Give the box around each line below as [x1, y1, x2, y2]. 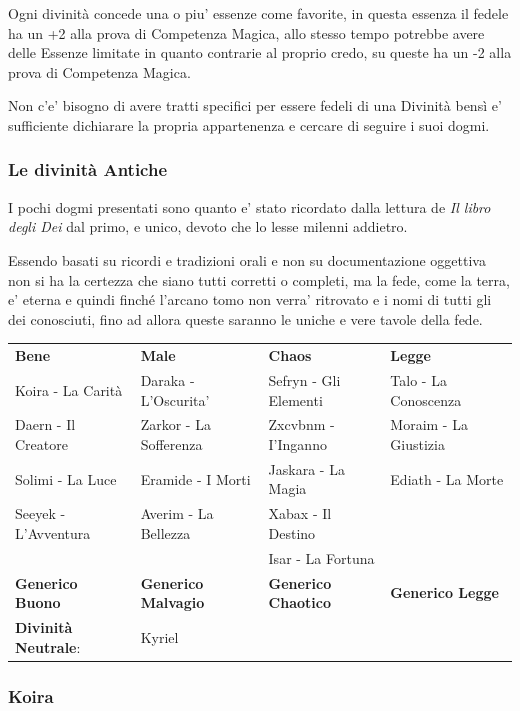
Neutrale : [15, 636, 81, 657]
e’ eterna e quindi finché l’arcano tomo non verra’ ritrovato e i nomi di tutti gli [8, 289, 492, 310]
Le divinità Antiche [8, 157, 168, 182]
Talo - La [390, 369, 447, 390]
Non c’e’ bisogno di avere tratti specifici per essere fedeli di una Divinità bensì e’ [8, 95, 502, 116]
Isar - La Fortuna [268, 547, 375, 568]
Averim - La [140, 503, 214, 524]
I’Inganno [268, 433, 327, 454]
